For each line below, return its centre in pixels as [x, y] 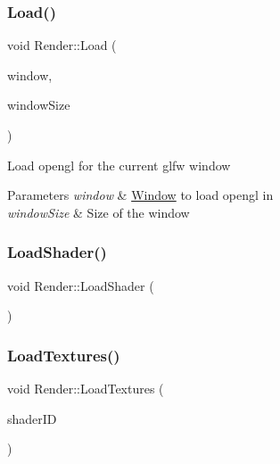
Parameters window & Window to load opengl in [140, 195]
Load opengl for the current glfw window [119, 165]
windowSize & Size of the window [99, 212]
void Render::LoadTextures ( [86, 388]
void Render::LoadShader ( [81, 285]
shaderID [32, 418]
